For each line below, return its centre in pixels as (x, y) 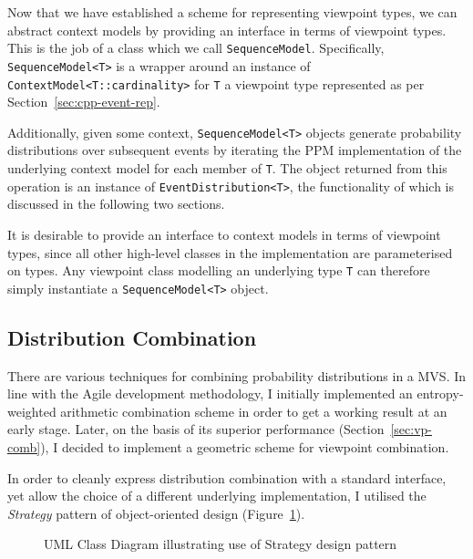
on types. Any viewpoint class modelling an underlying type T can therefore (219, 270)
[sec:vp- (411, 429)
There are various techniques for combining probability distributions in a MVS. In (237, 375)
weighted (32, 411)
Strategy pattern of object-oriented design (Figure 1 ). (156, 513)
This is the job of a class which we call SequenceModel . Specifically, (196, 48)
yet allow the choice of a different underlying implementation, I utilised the (217, 496)
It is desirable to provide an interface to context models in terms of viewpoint (224, 234)
